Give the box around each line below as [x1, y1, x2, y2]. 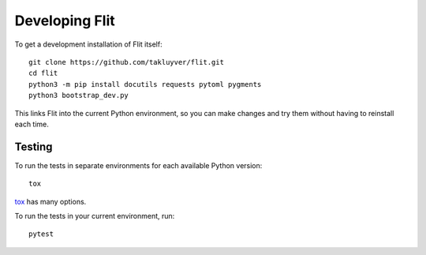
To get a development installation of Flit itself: [14, 39, 163, 49]
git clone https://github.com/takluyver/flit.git [28, 58, 225, 66]
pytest [28, 230, 54, 238]
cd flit [28, 69, 58, 78]
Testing [14, 140, 53, 153]
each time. [14, 119, 49, 129]
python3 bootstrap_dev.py [28, 91, 129, 100]
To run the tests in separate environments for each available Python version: [14, 160, 263, 170]
